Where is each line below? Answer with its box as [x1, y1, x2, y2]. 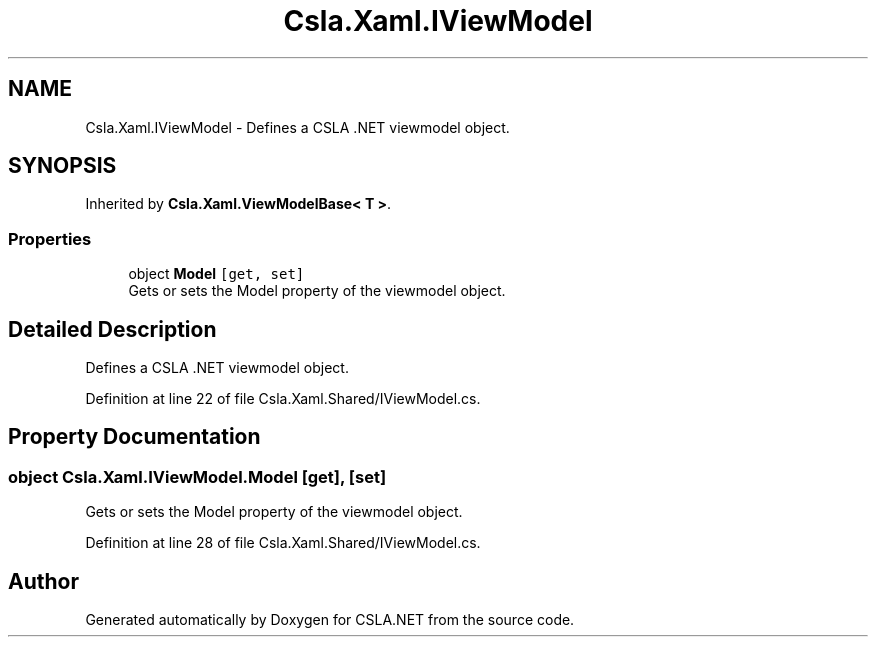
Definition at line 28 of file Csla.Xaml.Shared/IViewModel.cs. [85, 534, 481, 552]
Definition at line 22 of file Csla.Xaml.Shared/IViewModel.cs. [85, 390, 481, 408]
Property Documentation [8, 424, 261, 450]
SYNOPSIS [8, 153, 117, 179]
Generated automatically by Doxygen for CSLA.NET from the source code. [85, 611, 575, 629]
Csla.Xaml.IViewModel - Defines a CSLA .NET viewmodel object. [85, 118, 510, 136]
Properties [8, 228, 92, 249]
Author [8, 568, 79, 594]
